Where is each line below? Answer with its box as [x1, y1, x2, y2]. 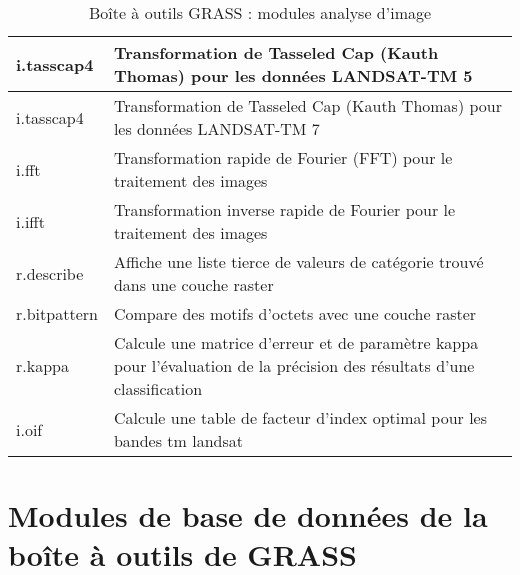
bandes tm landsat [113, 429, 243, 452]
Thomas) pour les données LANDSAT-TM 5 [113, 64, 473, 87]
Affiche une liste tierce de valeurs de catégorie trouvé [113, 250, 484, 273]
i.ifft [16, 209, 45, 233]
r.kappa [16, 354, 69, 377]
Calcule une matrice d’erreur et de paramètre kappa [113, 331, 479, 354]
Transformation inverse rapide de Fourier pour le [113, 198, 456, 221]
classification [113, 377, 203, 400]
